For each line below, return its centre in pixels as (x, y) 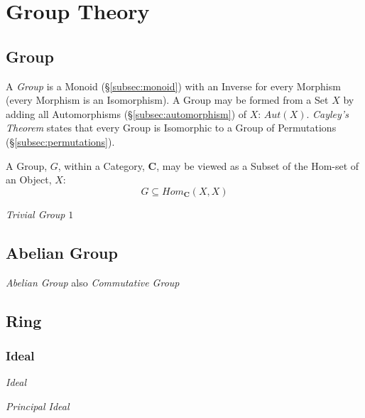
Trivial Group (36, 214)
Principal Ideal (38, 406)
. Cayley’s (327, 113)
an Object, (29, 179)
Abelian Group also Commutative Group (93, 282)
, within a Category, (101, 165)
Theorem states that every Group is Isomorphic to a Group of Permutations (171, 128)
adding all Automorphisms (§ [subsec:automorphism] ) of (126, 113)
